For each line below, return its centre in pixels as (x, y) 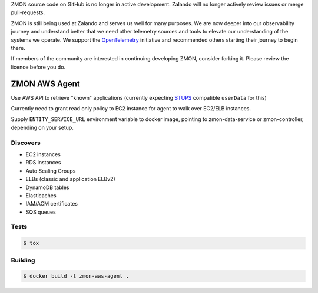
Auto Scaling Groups (51, 171)
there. (18, 48)
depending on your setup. (42, 127)
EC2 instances (43, 154)
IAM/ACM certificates (52, 204)
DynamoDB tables (47, 187)
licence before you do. (38, 67)
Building (23, 260)
